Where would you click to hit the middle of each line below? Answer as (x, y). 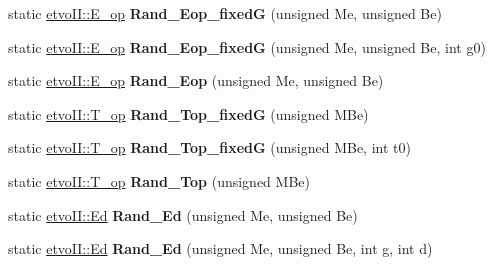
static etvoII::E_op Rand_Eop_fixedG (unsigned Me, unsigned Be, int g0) (247, 46)
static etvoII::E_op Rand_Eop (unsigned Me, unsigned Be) (196, 80)
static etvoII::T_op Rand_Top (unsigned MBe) (159, 180)
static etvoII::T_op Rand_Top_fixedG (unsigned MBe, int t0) (209, 147)
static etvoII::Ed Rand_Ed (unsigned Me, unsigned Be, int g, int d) (220, 248)
